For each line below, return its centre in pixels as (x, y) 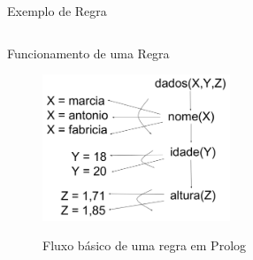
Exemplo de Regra (57, 11)
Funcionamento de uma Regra (88, 53)
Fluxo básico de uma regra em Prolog (145, 245)
